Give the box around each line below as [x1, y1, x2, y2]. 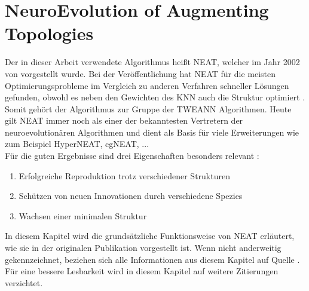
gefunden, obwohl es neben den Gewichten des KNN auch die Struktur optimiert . [5, 91, 305, 103]
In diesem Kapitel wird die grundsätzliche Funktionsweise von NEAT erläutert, [5, 229, 295, 242]
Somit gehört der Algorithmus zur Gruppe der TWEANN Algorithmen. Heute [5, 102, 292, 115]
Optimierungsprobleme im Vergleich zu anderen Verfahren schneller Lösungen [5, 79, 289, 91]
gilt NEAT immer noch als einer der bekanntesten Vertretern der [5, 114, 243, 127]
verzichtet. [5, 276, 43, 289]
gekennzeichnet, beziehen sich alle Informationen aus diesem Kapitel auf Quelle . [5, 253, 300, 265]
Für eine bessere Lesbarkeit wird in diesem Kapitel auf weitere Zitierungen [5, 265, 279, 277]
